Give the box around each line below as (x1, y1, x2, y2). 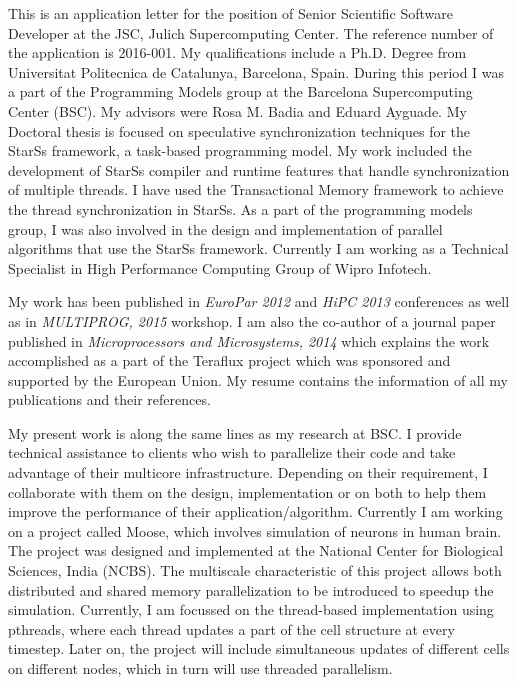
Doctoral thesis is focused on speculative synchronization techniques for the (8, 120, 471, 141)
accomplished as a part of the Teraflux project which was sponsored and (8, 350, 451, 371)
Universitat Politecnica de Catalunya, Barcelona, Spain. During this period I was (8, 61, 505, 82)
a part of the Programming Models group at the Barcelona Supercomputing (8, 81, 473, 102)
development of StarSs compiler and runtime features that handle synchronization (8, 159, 510, 180)
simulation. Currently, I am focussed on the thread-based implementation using (8, 599, 494, 620)
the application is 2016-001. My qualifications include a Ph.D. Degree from (8, 42, 467, 63)
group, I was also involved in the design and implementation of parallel (8, 218, 443, 239)
